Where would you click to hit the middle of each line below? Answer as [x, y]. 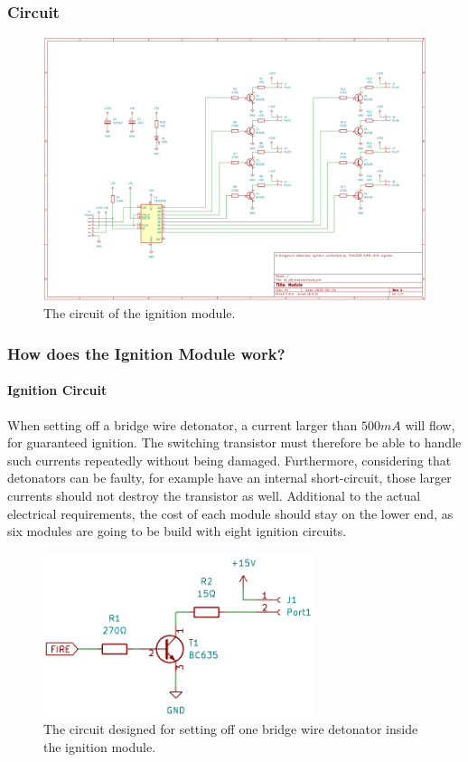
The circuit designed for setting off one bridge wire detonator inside [231, 729]
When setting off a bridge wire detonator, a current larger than [183, 424]
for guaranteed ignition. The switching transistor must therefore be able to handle [234, 442]
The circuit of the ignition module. [140, 313]
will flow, [430, 424]
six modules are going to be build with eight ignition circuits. [177, 531]
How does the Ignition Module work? [146, 353]
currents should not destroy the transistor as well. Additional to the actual [214, 495]
